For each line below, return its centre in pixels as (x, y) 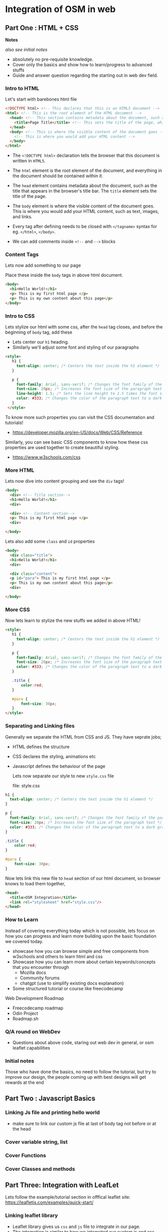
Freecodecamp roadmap (38, 1008)
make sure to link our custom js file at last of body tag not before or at (84, 1123)
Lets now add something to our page (43, 265)
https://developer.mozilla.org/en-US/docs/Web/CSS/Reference (77, 432)
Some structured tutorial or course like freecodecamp (68, 988)
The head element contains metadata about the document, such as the (85, 186)
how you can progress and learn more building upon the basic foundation (81, 936)
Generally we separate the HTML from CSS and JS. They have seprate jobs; (83, 737)
